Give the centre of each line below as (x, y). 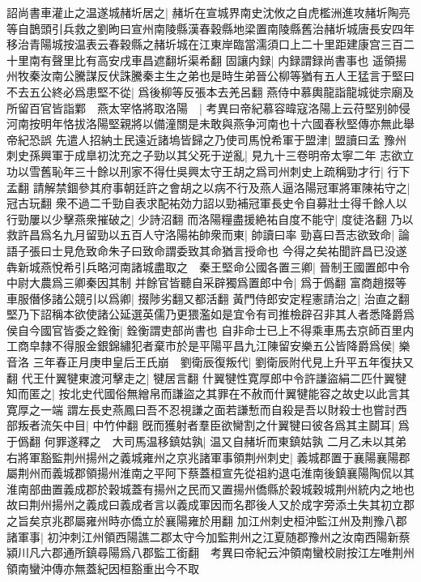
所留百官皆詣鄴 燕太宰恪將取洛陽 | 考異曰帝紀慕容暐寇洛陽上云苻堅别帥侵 (208, 107)
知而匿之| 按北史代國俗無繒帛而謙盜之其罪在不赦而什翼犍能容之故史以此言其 (208, 394)
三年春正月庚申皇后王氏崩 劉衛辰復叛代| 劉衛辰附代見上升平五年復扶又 (223, 362)
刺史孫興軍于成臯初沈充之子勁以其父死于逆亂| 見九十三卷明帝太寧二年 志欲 (205, 155)
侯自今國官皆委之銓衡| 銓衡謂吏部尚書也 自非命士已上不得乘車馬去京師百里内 (210, 330)
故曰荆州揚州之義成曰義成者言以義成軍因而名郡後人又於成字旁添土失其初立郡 (210, 505)
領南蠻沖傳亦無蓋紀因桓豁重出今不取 (103, 568)
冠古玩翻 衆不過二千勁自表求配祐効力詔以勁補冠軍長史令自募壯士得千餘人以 (207, 203)
